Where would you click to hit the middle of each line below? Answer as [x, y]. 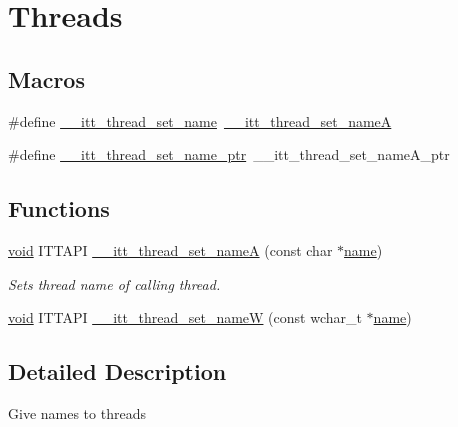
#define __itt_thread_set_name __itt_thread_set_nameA [200, 120]
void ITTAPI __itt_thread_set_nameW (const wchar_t [185, 317]
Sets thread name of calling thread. [114, 283]
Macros [46, 78]
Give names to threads [77, 412]
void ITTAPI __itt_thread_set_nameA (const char [170, 249]
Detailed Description [117, 371]
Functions [59, 208]
